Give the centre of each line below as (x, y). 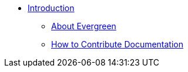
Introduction (51, 8)
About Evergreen (84, 26)
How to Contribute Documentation (117, 44)
